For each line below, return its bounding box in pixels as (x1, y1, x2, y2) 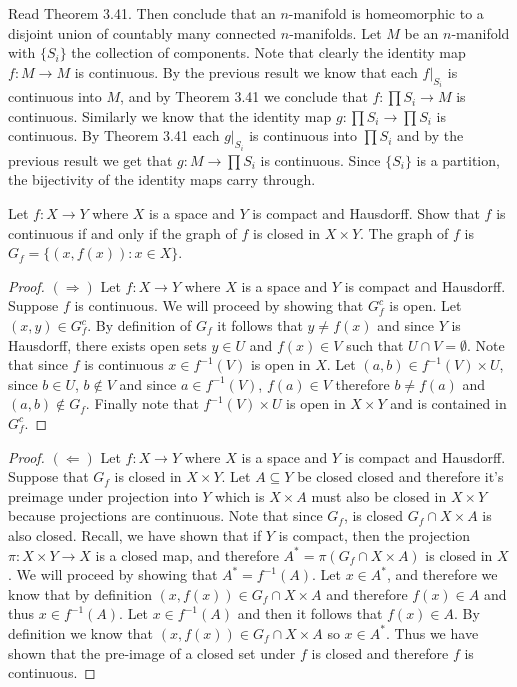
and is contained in (390, 393, 507, 414)
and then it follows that (237, 603, 383, 624)
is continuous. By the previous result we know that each (74, 61, 418, 82)
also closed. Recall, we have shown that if (8, 524, 262, 545)
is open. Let (389, 295, 462, 316)
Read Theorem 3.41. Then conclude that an (8, 3, 276, 23)
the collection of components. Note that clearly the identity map (71, 42, 466, 63)
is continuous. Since (260, 149, 381, 170)
